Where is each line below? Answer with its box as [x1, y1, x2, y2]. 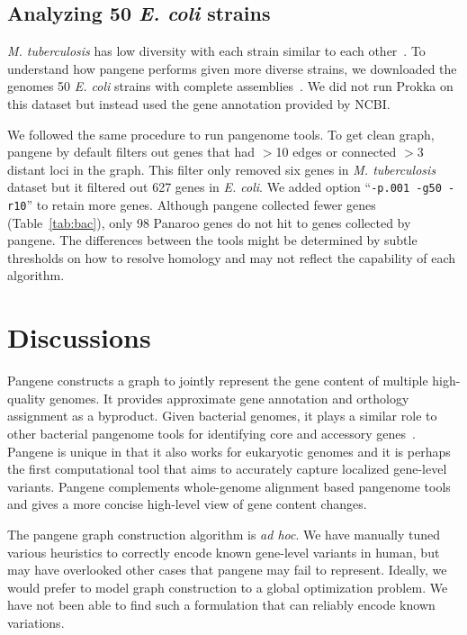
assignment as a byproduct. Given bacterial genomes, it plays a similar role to [7, 406, 437, 425]
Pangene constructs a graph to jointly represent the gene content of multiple [7, 371, 428, 390]
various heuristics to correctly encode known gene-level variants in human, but [7, 542, 440, 561]
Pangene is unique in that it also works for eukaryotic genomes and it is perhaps [7, 441, 451, 460]
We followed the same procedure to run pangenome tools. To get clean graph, [7, 124, 435, 143]
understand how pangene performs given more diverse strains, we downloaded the [7, 59, 457, 77]
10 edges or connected [275, 142, 397, 161]
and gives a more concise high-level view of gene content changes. [7, 494, 367, 513]
